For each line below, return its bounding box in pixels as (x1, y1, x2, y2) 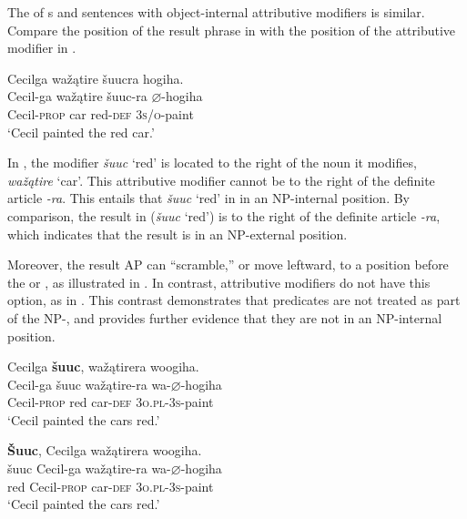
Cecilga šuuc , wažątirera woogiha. (7, 357, 199, 376)
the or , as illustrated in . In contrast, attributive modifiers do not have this (7, 272, 431, 291)
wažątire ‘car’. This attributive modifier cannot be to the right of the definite (7, 170, 435, 189)
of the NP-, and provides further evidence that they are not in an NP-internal (7, 308, 442, 327)
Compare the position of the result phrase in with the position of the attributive (7, 20, 456, 39)
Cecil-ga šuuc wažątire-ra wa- (7, 374, 171, 393)
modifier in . (7, 38, 76, 57)
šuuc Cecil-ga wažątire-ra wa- (7, 459, 171, 478)
